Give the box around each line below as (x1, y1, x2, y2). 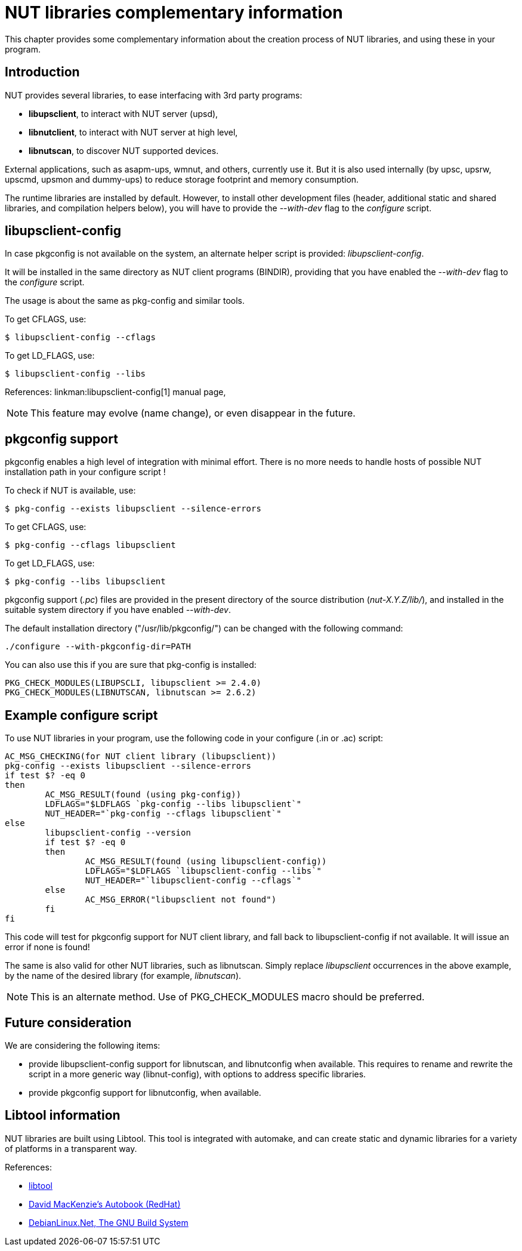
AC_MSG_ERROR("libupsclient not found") (85, 895, 277, 905)
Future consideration (5, 1015, 132, 1030)
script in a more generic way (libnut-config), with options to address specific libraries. (29, 1068, 366, 1079)
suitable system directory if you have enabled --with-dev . (5, 605, 231, 615)
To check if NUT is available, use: (5, 485, 136, 496)
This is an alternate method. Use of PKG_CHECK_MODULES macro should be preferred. (30, 991, 425, 1003)
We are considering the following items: (5, 1040, 160, 1050)
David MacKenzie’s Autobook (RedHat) (29, 1198, 181, 1209)
